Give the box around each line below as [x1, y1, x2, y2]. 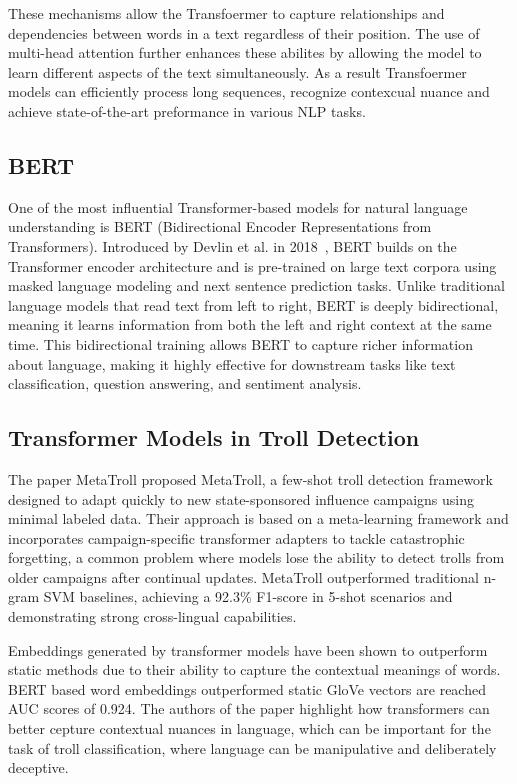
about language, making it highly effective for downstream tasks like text [8, 353, 456, 374]
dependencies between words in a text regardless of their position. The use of [8, 22, 480, 43]
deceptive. [8, 757, 69, 778]
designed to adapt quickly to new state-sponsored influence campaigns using [8, 488, 475, 509]
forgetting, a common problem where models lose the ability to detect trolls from [8, 547, 505, 568]
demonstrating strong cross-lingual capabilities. [8, 606, 297, 627]
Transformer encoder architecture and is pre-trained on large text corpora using [8, 255, 497, 276]
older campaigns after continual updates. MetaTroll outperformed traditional [8, 566, 480, 587]
